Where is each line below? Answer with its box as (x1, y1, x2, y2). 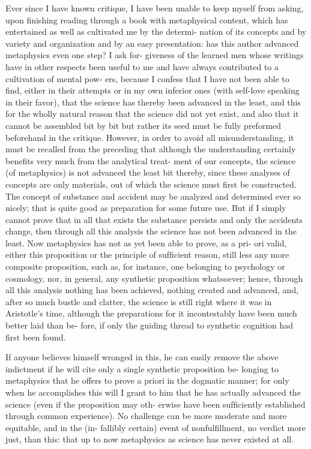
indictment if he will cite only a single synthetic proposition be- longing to (5, 362, 279, 375)
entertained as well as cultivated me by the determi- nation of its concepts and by (5, 25, 307, 38)
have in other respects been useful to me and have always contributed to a (5, 60, 279, 73)
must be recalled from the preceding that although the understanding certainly (5, 143, 296, 155)
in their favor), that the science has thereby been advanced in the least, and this (5, 95, 301, 108)
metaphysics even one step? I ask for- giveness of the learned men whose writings (5, 49, 304, 61)
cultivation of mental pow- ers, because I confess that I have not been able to (5, 72, 289, 85)
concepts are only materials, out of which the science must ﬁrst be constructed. (5, 177, 297, 190)
